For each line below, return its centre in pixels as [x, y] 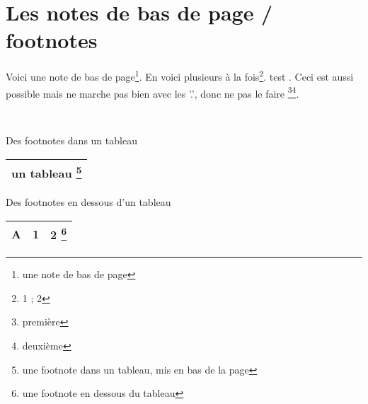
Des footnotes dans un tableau [71, 140]
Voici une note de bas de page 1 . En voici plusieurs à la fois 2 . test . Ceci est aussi [180, 75]
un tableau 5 [47, 172]
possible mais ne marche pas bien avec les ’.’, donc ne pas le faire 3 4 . [153, 92]
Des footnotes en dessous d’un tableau [88, 202]
